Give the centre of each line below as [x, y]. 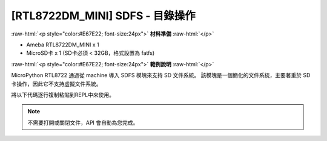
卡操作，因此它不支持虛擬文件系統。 [56, 84]
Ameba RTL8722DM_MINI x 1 [63, 45]
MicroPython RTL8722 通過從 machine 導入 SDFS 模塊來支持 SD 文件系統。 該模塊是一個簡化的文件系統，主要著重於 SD [161, 75]
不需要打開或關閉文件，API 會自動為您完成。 [83, 122]
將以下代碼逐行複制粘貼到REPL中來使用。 [63, 95]
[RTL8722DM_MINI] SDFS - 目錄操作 [104, 16]
